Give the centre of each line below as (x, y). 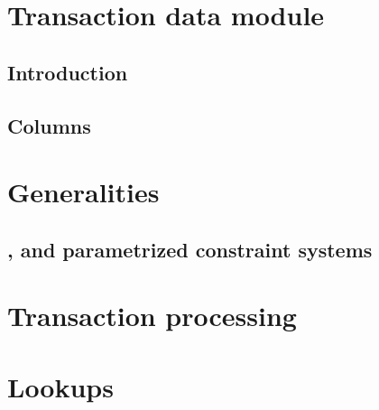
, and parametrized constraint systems (190, 249)
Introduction (68, 72)
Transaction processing (152, 316)
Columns (49, 125)
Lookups (60, 386)
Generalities (83, 192)
